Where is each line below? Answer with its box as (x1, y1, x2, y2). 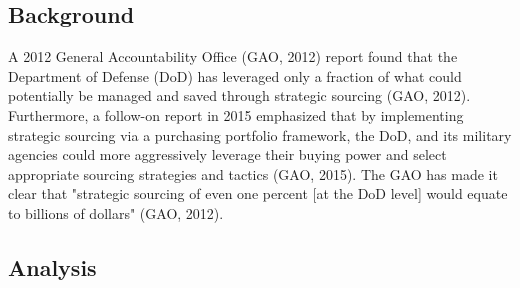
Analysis (8, 251, 97, 282)
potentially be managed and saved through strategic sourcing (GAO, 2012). (8, 85, 471, 106)
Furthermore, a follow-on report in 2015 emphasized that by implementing (8, 104, 464, 125)
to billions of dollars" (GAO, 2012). (8, 202, 224, 223)
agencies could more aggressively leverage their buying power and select (8, 144, 447, 165)
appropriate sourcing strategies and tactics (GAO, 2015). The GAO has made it (8, 163, 498, 184)
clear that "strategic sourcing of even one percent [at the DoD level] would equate (8, 183, 508, 204)
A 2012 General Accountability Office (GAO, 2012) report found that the (8, 46, 458, 67)
